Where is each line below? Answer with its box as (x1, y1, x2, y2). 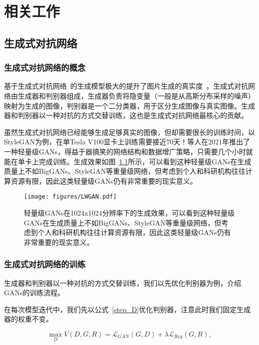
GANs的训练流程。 (4, 287, 65, 298)
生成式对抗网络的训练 (4, 258, 86, 270)
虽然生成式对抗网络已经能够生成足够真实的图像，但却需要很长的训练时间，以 (4, 126, 255, 137)
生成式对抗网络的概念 (4, 61, 86, 74)
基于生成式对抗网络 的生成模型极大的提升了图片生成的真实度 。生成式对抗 (4, 81, 248, 91)
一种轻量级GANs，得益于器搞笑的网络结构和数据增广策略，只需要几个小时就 (4, 146, 253, 156)
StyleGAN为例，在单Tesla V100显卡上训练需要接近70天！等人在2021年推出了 (4, 136, 251, 147)
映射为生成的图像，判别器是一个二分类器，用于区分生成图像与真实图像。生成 (4, 100, 255, 111)
